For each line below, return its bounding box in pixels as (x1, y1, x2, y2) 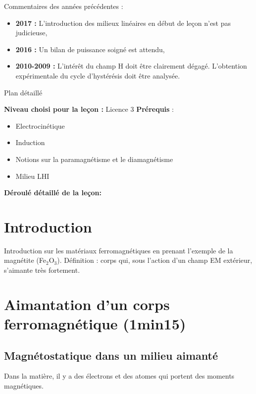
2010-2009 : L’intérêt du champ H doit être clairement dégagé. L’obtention (15, 61, 247, 71)
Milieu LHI (15, 170, 50, 181)
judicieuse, (15, 27, 48, 38)
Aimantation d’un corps (4, 294, 170, 314)
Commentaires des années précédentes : (4, 1, 123, 11)
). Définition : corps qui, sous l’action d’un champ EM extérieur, (57, 255, 253, 265)
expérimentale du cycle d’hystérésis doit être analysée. (15, 70, 180, 80)
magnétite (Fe (4, 255, 46, 265)
